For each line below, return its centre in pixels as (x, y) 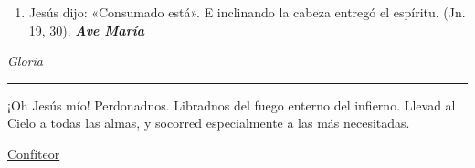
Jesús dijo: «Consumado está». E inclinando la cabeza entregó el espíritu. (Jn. (247, 12)
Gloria (25, 61)
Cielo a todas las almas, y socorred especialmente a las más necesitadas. (209, 123)
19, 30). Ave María (86, 30)
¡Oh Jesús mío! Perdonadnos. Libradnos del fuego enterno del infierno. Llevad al (232, 105)
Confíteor (34, 153)
